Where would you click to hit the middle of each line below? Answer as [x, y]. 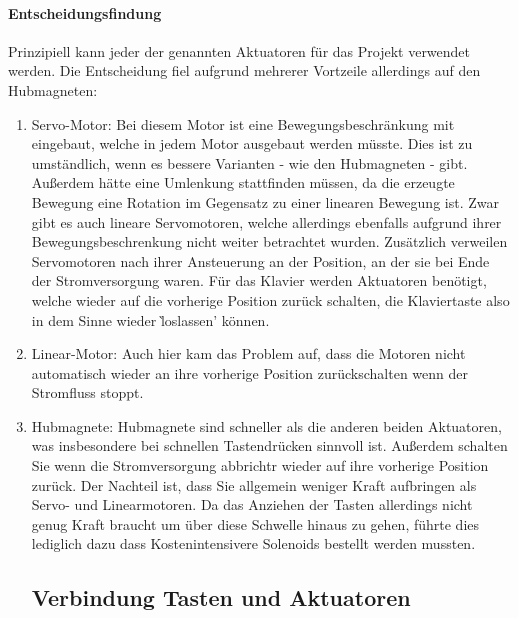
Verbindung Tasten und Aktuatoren [221, 597]
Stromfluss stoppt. [87, 392]
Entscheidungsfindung [85, 12]
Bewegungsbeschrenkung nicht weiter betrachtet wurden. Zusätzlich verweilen [269, 241]
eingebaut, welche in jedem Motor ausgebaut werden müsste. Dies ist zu [252, 143]
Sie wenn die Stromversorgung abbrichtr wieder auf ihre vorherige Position [260, 465]
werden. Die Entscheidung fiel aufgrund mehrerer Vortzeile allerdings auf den [244, 70]
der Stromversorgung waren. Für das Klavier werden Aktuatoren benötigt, [259, 280]
